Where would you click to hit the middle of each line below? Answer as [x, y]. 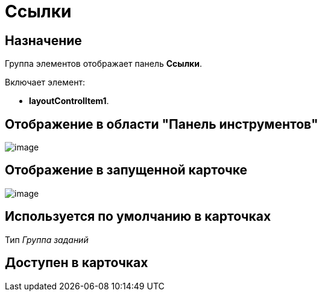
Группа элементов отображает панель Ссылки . [104, 64]
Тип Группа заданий [47, 239]
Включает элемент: [45, 82]
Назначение [43, 40]
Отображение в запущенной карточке [126, 170]
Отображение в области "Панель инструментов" [162, 124]
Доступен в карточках [77, 263]
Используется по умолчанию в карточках [138, 217]
